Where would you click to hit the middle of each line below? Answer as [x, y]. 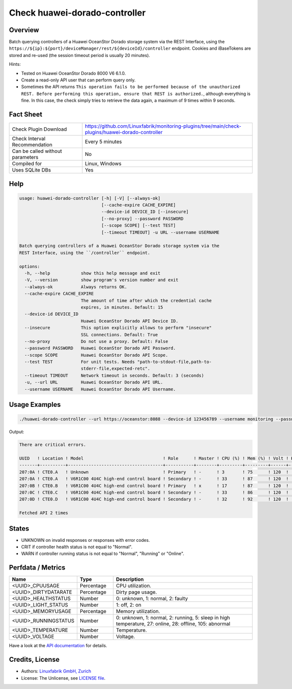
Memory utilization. [138, 612]
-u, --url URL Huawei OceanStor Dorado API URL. [94, 382]
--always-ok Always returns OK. [76, 287]
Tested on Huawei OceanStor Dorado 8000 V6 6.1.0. [73, 73]
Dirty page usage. [137, 592]
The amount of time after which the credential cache [146, 300]
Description [130, 579]
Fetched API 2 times [44, 513]
